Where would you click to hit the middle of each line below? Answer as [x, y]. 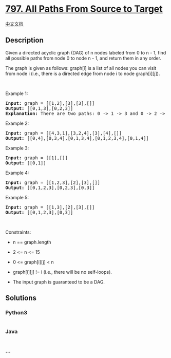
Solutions [21, 298]
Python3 [16, 313]
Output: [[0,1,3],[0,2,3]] [39, 108]
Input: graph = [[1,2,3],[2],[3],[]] [53, 182]
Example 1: [17, 93]
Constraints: [18, 232]
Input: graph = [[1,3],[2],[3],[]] [50, 207]
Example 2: [17, 123]
